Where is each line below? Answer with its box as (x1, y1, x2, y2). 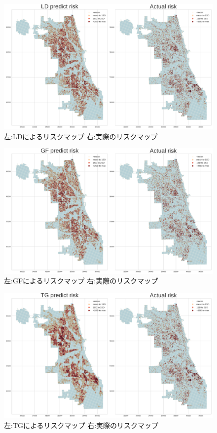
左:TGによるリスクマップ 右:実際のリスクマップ (4, 420, 159, 430)
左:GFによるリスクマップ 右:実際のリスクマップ (4, 276, 158, 286)
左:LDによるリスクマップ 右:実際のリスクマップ (4, 131, 158, 141)
